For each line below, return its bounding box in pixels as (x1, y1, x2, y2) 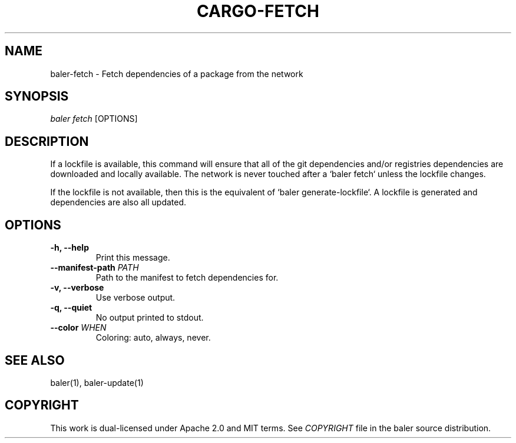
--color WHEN (50, 322, 107, 333)
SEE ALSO (5, 352, 65, 368)
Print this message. (95, 252, 170, 263)
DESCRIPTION (5, 134, 89, 149)
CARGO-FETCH (197, 1, 319, 21)
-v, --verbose (50, 282, 104, 293)
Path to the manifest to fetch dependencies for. (95, 272, 279, 283)
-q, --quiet (50, 302, 92, 313)
